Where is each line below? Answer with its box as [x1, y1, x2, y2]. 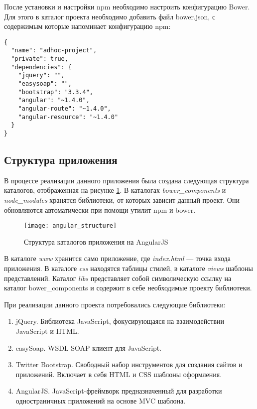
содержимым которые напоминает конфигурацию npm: [4, 21, 171, 31]
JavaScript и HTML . [15, 326, 79, 336]
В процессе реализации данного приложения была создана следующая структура [4, 175, 249, 185]
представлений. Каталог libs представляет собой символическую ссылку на [4, 273, 232, 283]
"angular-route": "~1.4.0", [18, 105, 111, 113]
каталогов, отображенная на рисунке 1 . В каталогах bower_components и [4, 185, 226, 195]
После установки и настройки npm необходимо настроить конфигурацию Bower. [4, 1, 250, 11]
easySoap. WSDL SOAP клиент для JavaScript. [15, 342, 162, 353]
